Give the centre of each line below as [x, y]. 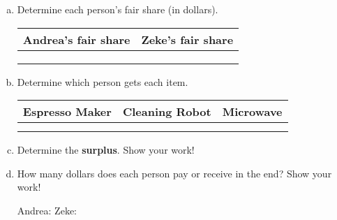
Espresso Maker [67, 112]
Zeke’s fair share [187, 39]
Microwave [252, 112]
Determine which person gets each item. [103, 81]
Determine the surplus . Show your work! [106, 150]
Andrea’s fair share [76, 39]
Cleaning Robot [167, 112]
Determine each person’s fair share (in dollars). [118, 9]
